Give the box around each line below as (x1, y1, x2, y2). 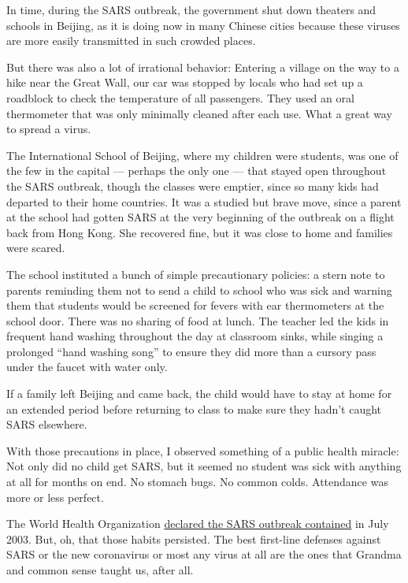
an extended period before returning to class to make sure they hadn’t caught (6, 400, 382, 417)
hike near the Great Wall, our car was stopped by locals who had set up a (6, 74, 363, 91)
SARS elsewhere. (6, 416, 87, 433)
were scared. (6, 240, 65, 256)
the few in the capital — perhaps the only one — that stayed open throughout (6, 162, 387, 179)
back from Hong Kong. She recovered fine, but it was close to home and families (6, 224, 393, 240)
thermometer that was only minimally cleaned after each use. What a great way (6, 105, 392, 121)
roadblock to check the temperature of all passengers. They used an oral (6, 89, 354, 106)
